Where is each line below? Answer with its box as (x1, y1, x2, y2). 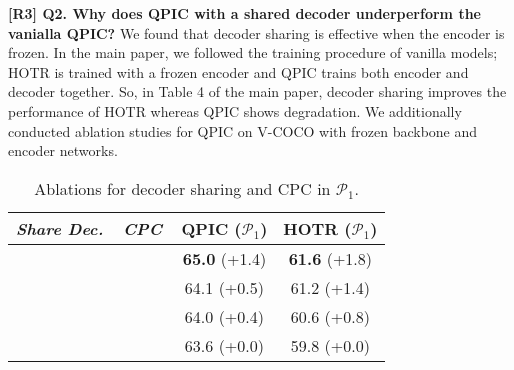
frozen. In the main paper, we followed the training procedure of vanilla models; (8, 42, 498, 63)
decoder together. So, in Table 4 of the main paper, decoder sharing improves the (8, 81, 507, 102)
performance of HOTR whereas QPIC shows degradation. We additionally (8, 100, 462, 121)
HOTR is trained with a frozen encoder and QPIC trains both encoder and (8, 61, 469, 82)
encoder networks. (8, 140, 118, 161)
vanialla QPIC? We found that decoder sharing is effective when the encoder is (8, 22, 505, 43)
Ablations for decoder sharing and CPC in (34, 176, 331, 200)
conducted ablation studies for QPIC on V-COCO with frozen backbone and (8, 120, 478, 141)
